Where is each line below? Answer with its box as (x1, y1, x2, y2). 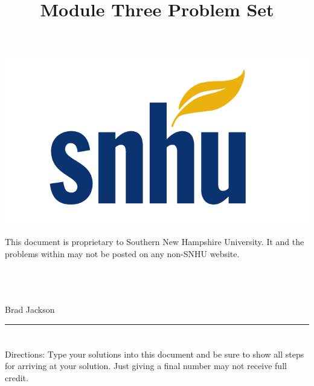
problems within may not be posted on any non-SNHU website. (5, 247, 240, 260)
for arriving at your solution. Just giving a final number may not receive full (5, 359, 287, 372)
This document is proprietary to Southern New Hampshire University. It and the (5, 235, 304, 247)
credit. (5, 371, 28, 384)
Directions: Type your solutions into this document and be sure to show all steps (5, 347, 304, 360)
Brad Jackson (5, 303, 55, 315)
